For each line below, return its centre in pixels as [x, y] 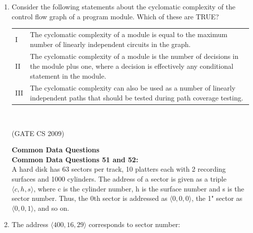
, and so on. [51, 208]
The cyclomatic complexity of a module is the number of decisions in [134, 56]
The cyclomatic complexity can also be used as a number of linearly [133, 88]
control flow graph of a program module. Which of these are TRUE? [115, 16]
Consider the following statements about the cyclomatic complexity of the [124, 6]
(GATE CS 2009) [38, 133]
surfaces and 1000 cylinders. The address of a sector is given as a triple [119, 179]
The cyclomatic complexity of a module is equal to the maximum [129, 34]
